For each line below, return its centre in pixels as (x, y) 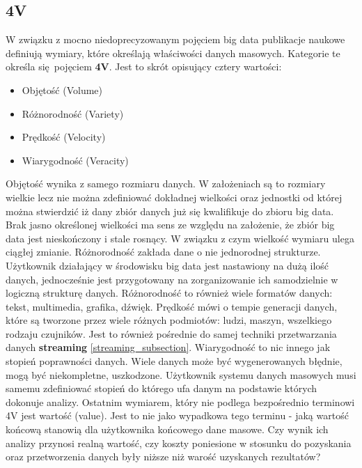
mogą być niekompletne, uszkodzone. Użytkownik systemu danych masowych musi (181, 374)
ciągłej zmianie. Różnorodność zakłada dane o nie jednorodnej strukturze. (163, 252)
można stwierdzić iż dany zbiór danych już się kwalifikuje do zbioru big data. (170, 211)
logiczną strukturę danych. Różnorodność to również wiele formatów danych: (169, 293)
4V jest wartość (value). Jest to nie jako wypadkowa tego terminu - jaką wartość (177, 415)
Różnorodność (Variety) (73, 113)
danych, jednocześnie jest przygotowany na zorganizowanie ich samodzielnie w (172, 279)
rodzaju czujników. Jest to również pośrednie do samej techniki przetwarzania (171, 333)
